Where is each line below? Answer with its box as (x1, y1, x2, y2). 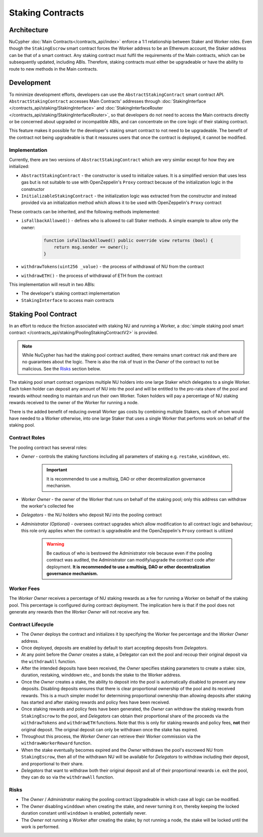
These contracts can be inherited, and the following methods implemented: (9, 208, 160, 214)
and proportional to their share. (21, 761, 84, 766)
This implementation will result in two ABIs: (9, 281, 95, 287)
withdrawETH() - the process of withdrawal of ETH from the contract (21, 273, 163, 279)
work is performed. (21, 824, 60, 830)
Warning (46, 541, 64, 547)
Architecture (9, 26, 49, 34)
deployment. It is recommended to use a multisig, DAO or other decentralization (46, 564, 210, 570)
